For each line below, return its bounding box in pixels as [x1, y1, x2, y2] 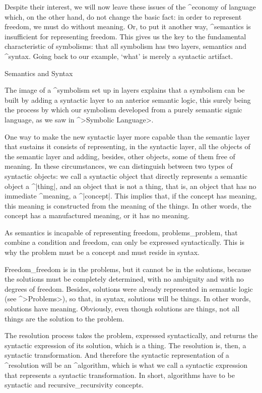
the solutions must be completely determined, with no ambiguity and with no [5, 274, 244, 284]
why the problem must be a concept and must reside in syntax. [5, 247, 200, 257]
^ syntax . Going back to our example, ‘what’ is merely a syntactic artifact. [5, 50, 233, 61]
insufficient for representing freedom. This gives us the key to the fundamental [5, 31, 246, 41]
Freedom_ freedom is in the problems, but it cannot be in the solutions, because [5, 264, 251, 274]
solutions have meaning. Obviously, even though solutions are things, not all [5, 303, 240, 314]
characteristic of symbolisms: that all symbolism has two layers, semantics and [5, 41, 246, 51]
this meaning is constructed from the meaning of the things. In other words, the [5, 200, 251, 211]
